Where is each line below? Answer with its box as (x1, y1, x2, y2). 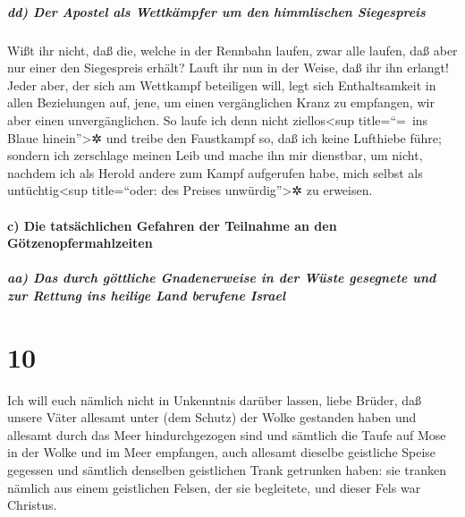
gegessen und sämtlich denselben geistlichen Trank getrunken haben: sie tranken (7, 460, 446, 479)
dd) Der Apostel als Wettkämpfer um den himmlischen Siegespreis (7, 2, 426, 21)
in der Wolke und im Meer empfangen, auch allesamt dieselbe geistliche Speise (7, 443, 436, 462)
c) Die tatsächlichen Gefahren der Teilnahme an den (7, 216, 337, 234)
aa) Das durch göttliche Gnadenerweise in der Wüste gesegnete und (7, 268, 436, 287)
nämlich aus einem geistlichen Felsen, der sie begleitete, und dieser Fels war (7, 478, 421, 496)
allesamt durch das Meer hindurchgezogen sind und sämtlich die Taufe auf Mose (7, 425, 446, 444)
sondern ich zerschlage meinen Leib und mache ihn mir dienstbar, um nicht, (7, 146, 423, 165)
